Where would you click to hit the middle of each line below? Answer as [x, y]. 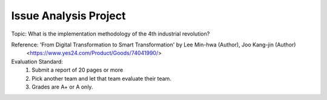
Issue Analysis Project [68, 16]
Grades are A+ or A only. [62, 87]
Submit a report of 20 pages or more [78, 70]
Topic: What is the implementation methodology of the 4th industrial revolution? [111, 34]
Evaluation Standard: [37, 61]
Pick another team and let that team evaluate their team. [102, 78]
